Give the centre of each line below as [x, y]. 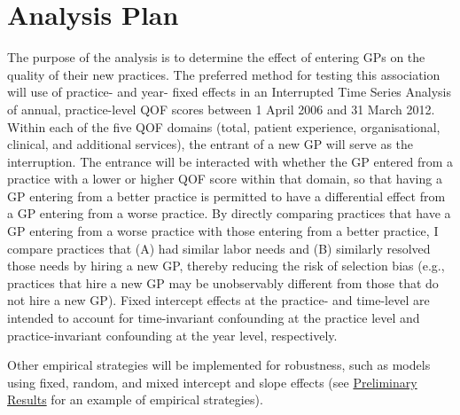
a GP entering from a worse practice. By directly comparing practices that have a [229, 213]
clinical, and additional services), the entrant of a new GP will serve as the [211, 144]
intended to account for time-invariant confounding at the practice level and [214, 318]
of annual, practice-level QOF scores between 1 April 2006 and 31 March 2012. [221, 109]
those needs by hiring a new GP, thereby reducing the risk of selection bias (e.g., [226, 266]
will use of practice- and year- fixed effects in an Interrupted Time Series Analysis [230, 92]
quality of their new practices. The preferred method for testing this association [224, 74]
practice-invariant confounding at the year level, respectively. [172, 335]
